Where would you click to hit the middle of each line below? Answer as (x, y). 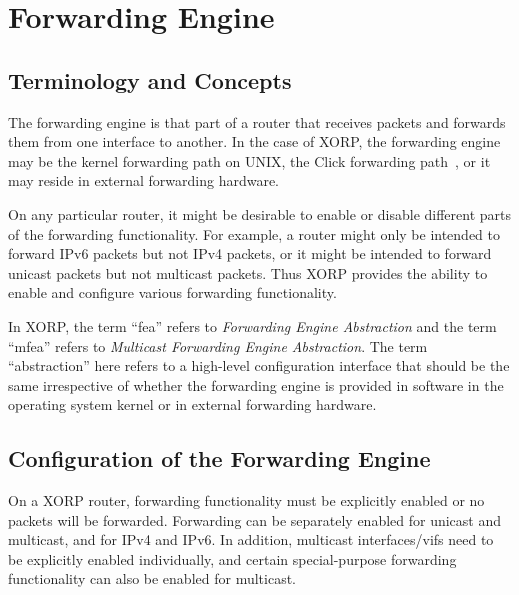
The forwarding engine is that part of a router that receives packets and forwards (257, 121)
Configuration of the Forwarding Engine (219, 458)
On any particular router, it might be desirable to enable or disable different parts (260, 213)
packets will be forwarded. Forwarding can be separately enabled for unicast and (255, 519)
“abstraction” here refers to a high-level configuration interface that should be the (259, 365)
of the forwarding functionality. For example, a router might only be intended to (254, 233)
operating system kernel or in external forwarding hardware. (192, 404)
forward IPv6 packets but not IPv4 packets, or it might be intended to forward (250, 253)
